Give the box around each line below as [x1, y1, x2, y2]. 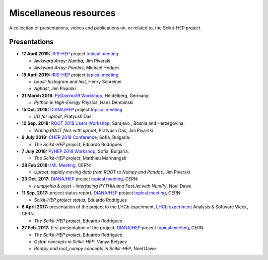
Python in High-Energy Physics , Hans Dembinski [34, 99, 134, 105]
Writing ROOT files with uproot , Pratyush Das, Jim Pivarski [34, 127, 153, 133]
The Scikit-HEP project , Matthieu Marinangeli [34, 155, 127, 161]
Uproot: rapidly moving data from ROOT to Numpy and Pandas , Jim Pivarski [34, 169, 191, 175]
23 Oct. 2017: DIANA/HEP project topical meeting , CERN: [21, 176, 139, 182]
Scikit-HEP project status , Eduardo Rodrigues [34, 197, 127, 203]
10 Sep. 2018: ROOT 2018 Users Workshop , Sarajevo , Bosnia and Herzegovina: [21, 120, 185, 126]
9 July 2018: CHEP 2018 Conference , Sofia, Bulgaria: [21, 134, 131, 140]
